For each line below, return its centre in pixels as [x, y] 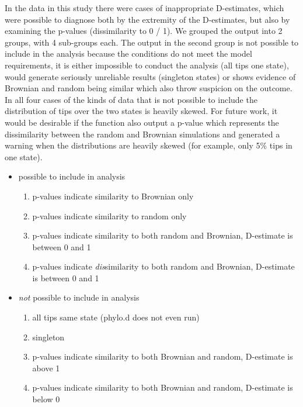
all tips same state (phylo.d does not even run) [116, 317]
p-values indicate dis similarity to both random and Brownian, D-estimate [163, 266]
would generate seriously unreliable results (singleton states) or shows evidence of [150, 76]
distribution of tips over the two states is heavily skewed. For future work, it [141, 111]
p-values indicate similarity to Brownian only [113, 196]
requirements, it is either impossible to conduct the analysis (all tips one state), [147, 65]
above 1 [46, 368]
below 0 [46, 399]
